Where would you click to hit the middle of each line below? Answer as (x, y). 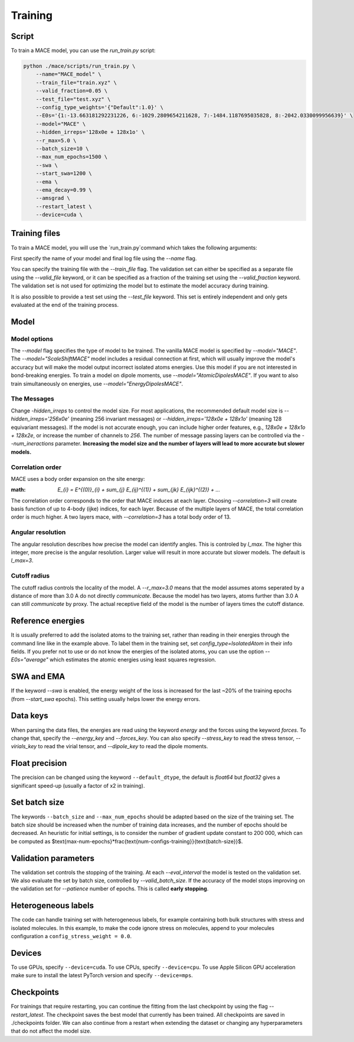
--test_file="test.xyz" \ (73, 99)
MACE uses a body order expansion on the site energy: (78, 479)
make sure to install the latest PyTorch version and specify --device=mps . (102, 975)
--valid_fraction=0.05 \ (72, 91)
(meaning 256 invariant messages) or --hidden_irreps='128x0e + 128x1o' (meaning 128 (176, 419)
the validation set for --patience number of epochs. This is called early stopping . (110, 889)
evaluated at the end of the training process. (65, 304)
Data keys (29, 716)
